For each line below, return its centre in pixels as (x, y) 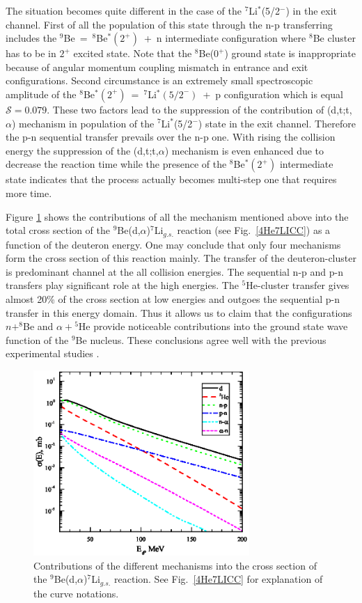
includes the (31, 38)
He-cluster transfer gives (298, 285)
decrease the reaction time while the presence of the (116, 164)
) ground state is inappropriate (290, 53)
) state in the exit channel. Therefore (277, 123)
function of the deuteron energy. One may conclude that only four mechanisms (173, 244)
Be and (38, 326)
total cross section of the (58, 230)
